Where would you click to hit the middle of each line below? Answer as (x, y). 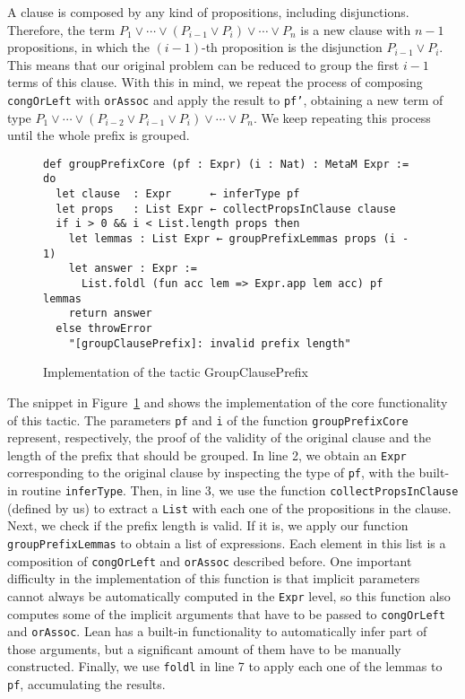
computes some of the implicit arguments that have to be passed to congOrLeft (226, 613)
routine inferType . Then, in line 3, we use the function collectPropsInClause (240, 490)
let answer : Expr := (133, 269)
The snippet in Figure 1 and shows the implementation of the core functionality (228, 402)
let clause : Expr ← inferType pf (178, 194)
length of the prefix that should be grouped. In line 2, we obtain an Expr (207, 454)
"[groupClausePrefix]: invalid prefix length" (210, 343)
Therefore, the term (61, 29)
